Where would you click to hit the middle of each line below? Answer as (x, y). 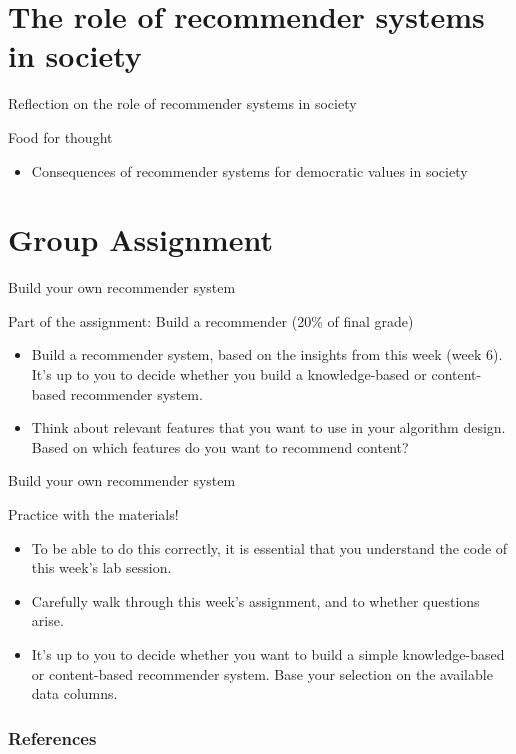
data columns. (74, 693)
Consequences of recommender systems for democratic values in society (249, 170)
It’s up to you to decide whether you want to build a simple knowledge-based (268, 653)
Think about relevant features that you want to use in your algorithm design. (268, 427)
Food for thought (60, 136)
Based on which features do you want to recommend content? (220, 446)
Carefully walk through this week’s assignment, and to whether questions (255, 600)
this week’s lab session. (101, 567)
